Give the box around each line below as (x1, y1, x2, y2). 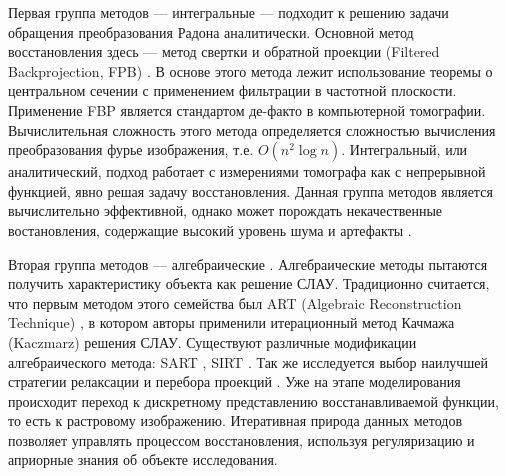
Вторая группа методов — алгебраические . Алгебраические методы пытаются (8, 253, 488, 274)
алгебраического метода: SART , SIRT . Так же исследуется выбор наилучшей (8, 351, 488, 372)
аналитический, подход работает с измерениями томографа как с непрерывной (8, 161, 486, 182)
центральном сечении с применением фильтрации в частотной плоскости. (8, 80, 457, 101)
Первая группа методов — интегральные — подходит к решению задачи (8, 2, 449, 22)
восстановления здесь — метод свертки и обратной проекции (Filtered (8, 41, 440, 62)
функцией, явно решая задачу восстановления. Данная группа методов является (8, 180, 493, 201)
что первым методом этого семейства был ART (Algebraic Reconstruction (8, 292, 462, 313)
